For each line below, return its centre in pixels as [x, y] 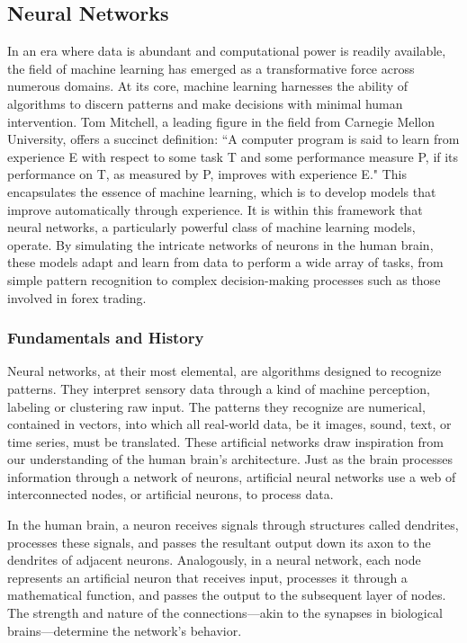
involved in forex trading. [77, 297]
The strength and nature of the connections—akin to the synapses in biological [225, 613]
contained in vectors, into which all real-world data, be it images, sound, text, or [229, 424]
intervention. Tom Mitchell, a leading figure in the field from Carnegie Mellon [221, 121]
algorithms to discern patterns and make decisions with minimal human [205, 103]
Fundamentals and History [106, 338]
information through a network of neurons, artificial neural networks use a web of [232, 476]
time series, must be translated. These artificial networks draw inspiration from [225, 441]
